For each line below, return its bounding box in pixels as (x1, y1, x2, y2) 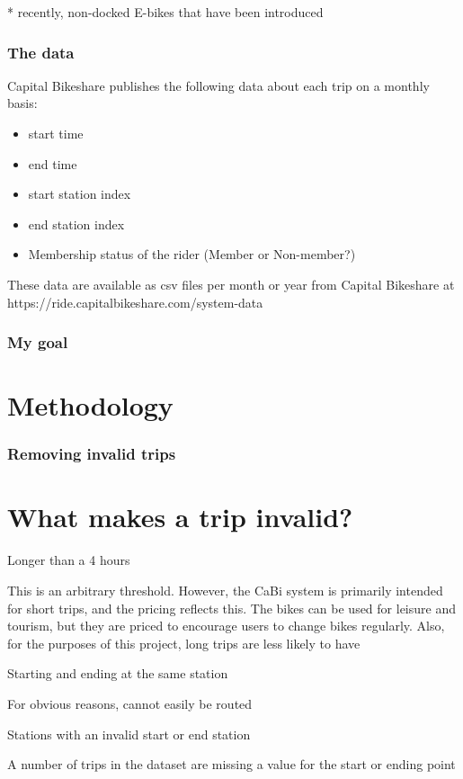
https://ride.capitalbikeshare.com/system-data (7, 292, 263, 311)
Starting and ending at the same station (7, 664, 228, 683)
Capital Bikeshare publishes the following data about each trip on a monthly (7, 76, 430, 94)
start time (28, 124, 84, 142)
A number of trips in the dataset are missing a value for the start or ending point (7, 755, 456, 774)
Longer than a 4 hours (7, 551, 130, 569)
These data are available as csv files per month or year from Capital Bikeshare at (7, 274, 455, 293)
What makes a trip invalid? (7, 498, 353, 535)
